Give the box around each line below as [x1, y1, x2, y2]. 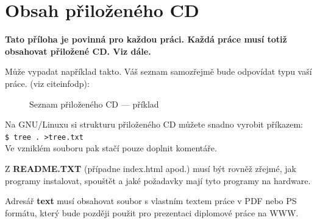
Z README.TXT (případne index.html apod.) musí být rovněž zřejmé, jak [5, 162, 296, 174]
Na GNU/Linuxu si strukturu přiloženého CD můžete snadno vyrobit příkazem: [5, 118, 304, 131]
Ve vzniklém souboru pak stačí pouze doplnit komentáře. [5, 142, 217, 154]
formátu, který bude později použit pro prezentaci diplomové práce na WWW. [5, 206, 299, 219]
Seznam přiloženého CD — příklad [29, 97, 159, 110]
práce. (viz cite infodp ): [5, 77, 90, 89]
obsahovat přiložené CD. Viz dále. [5, 44, 151, 57]
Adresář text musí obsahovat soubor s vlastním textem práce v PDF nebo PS [5, 194, 297, 207]
